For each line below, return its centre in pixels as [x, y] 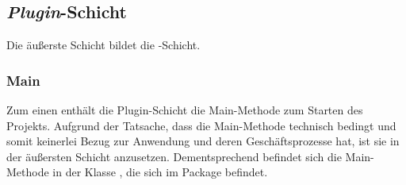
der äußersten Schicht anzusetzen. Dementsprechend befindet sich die [174, 156]
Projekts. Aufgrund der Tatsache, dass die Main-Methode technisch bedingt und [201, 125]
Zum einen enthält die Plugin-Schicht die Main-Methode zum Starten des [185, 110]
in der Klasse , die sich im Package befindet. [160, 172]
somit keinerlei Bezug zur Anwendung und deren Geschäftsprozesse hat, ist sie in [203, 141]
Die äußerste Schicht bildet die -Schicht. [103, 45]
